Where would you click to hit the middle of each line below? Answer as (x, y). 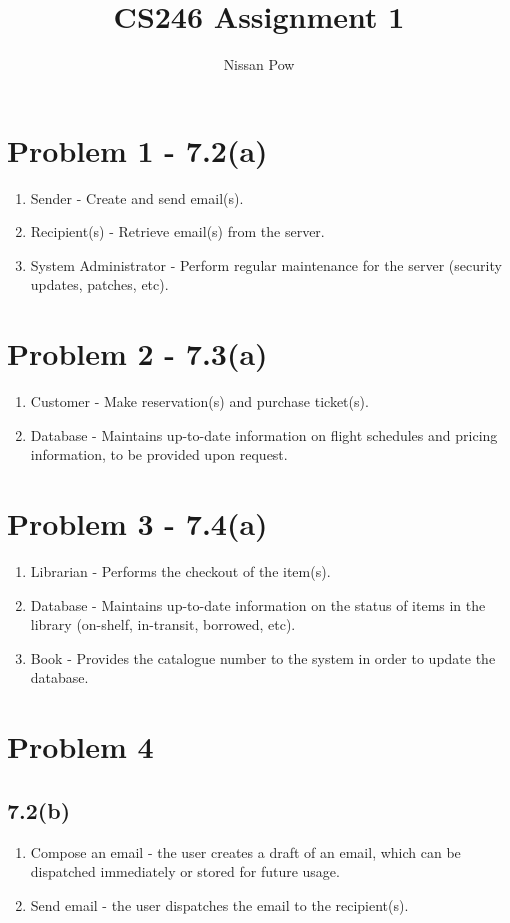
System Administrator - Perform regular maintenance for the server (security (266, 264)
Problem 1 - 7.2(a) (137, 149)
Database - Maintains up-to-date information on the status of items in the (258, 604)
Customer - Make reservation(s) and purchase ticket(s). (199, 401)
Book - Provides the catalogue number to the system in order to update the (263, 657)
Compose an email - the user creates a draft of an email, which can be (245, 851)
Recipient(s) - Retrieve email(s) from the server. (177, 231)
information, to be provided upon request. (159, 454)
